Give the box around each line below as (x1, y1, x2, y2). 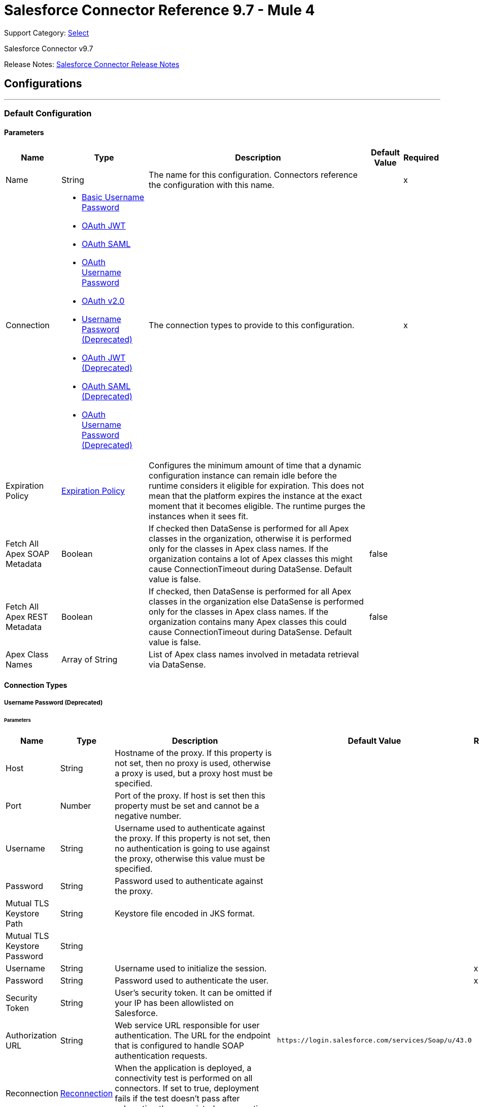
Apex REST (6, 612, 48, 622)
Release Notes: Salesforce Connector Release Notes (4, 59, 180, 69)
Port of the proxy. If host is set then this (115, 790, 265, 801)
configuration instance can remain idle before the (149, 470, 337, 481)
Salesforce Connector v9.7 (4, 44, 93, 53)
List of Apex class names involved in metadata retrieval (149, 649, 359, 660)
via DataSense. (149, 659, 206, 670)
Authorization (6, 1030, 57, 1040)
